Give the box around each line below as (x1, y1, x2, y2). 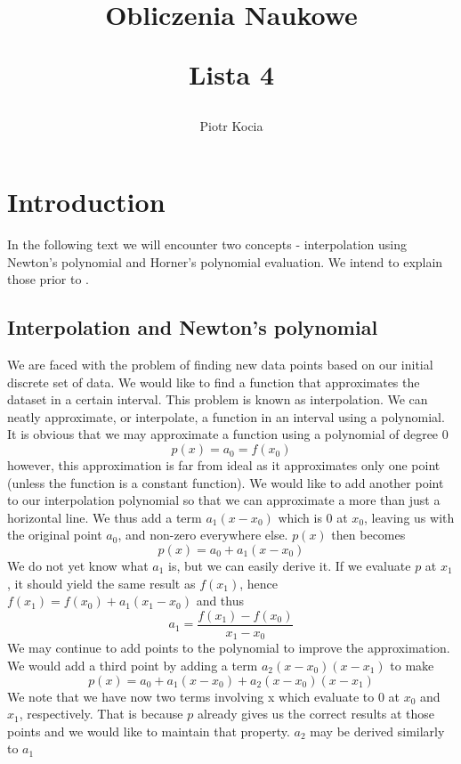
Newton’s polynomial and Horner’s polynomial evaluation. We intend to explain (7, 252, 443, 271)
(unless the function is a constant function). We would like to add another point (7, 473, 444, 492)
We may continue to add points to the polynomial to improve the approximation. (7, 638, 450, 657)
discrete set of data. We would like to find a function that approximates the (7, 372, 420, 391)
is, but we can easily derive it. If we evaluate (168, 557, 411, 575)
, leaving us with (364, 508, 455, 526)
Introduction (7, 183, 166, 220)
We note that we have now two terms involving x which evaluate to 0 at (7, 687, 400, 705)
